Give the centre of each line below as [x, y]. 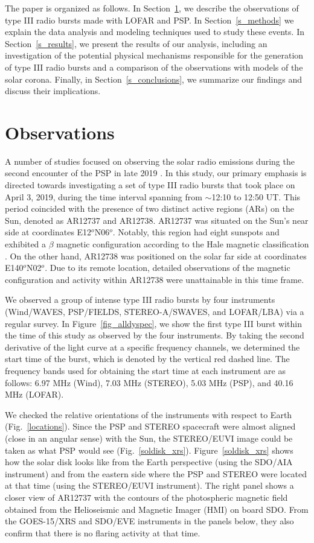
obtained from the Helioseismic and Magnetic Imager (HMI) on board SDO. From [157, 509]
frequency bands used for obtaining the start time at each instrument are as [145, 370]
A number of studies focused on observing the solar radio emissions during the [150, 161]
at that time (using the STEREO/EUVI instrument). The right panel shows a [149, 485]
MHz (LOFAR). [34, 394]
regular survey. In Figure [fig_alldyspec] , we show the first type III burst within [154, 323]
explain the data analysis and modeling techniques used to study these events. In [155, 32]
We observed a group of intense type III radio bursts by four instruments [140, 300]
